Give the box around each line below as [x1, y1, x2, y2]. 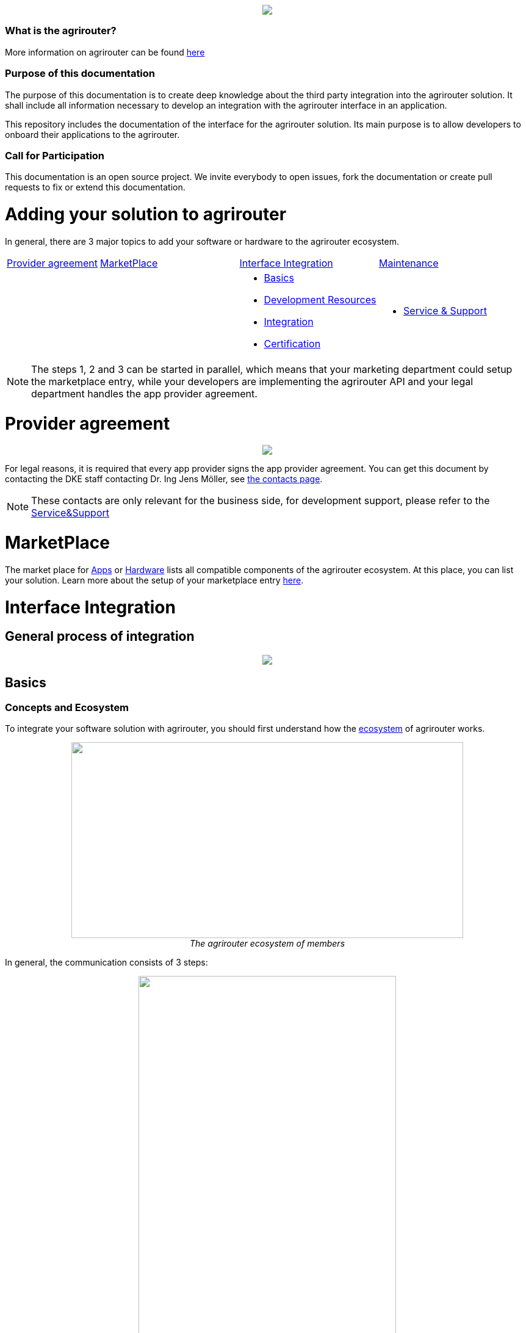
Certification [264, 337, 321, 350]
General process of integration [5, 629, 195, 645]
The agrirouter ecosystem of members [189, 937, 345, 948]
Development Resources [264, 293, 376, 306]
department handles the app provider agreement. [31, 387, 258, 400]
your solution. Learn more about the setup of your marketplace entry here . [5, 574, 304, 585]
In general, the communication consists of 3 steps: [5, 956, 208, 967]
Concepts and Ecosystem [5, 701, 129, 713]
